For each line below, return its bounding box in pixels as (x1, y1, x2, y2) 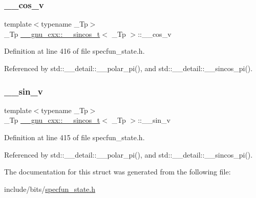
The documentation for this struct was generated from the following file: (4, 166, 231, 177)
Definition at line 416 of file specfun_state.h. (4, 46, 145, 56)
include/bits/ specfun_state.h (4, 183, 95, 194)
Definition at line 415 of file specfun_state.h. (4, 132, 145, 142)
